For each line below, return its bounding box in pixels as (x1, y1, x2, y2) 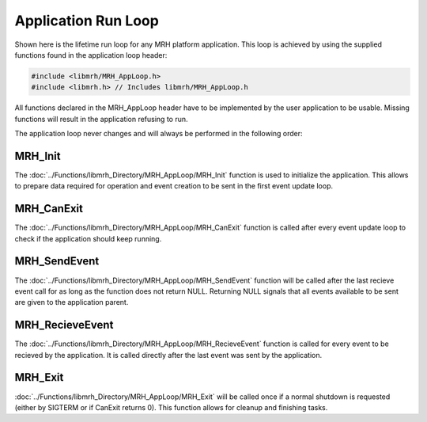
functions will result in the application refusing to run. (14, 114, 189, 124)
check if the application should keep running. (14, 234, 162, 243)
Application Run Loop (14, 12, 160, 29)
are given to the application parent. (14, 298, 129, 307)
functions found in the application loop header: (14, 50, 168, 59)
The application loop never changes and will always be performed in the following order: (14, 129, 304, 139)
